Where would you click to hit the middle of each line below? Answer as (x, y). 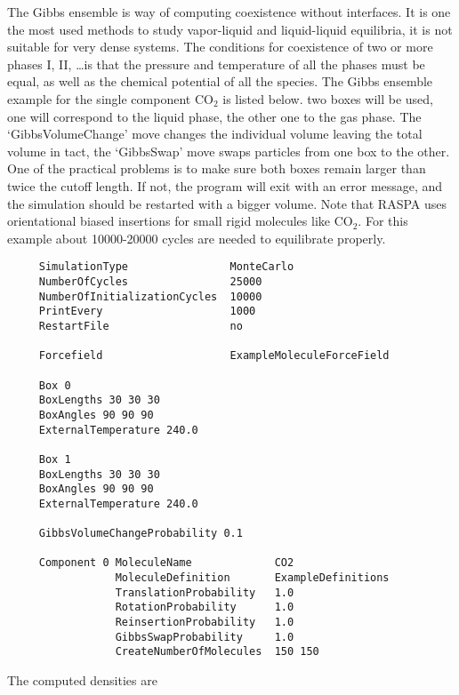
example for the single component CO (110, 98)
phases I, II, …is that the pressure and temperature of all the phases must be (216, 64)
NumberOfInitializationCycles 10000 (150, 296)
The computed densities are (82, 680)
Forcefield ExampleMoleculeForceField (214, 356)
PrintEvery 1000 (147, 312)
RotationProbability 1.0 (205, 607)
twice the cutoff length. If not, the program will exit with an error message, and (225, 185)
